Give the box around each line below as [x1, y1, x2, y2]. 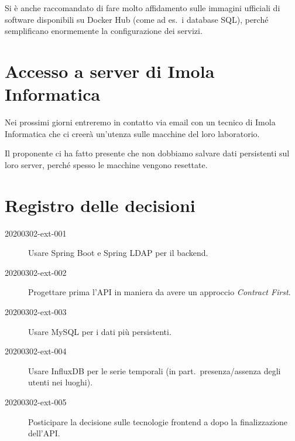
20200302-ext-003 [5, 305, 67, 317]
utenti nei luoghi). [28, 376, 93, 388]
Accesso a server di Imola [5, 59, 215, 83]
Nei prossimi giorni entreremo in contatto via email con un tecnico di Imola [5, 116, 276, 128]
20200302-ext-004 [5, 345, 67, 357]
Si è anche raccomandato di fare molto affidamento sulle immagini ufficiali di [5, 2, 280, 13]
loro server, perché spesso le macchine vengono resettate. [5, 158, 208, 170]
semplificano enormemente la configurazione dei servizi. [5, 25, 203, 37]
